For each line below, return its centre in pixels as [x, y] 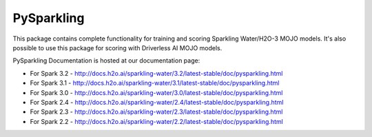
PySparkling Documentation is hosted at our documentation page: [106, 61]
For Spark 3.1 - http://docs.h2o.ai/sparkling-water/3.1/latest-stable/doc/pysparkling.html [155, 83]
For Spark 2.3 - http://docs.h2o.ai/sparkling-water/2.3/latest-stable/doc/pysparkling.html [156, 112]
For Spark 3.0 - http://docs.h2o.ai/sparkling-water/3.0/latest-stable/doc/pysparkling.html [156, 92]
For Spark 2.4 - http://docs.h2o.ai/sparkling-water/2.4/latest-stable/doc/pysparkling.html [157, 102]
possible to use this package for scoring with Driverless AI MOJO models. [117, 48]
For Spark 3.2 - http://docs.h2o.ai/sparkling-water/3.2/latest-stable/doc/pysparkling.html [156, 73]
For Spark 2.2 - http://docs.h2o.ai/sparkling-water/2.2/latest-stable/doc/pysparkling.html [157, 121]
